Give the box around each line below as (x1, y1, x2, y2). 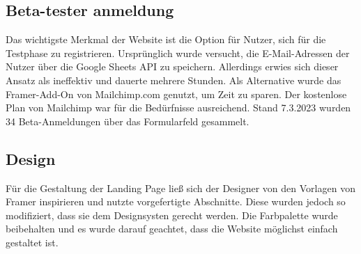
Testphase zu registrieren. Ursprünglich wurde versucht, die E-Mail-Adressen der (6, 45, 350, 60)
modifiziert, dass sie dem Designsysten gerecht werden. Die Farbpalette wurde (6, 207, 338, 222)
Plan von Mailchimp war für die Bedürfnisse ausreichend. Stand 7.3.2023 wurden (6, 100, 351, 115)
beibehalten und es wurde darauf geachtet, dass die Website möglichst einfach (6, 221, 338, 236)
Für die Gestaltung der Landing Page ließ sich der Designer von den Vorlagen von (6, 180, 355, 195)
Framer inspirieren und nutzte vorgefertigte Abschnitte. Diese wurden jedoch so (6, 194, 346, 209)
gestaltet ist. (6, 235, 59, 249)
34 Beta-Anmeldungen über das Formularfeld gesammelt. (6, 113, 249, 128)
